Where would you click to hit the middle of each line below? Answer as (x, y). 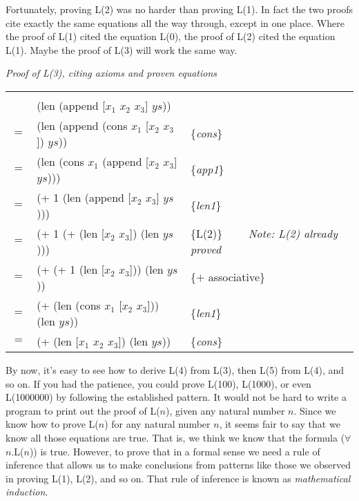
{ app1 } (207, 169)
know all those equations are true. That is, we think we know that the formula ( (175, 437)
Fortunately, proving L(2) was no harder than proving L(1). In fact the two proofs (179, 9)
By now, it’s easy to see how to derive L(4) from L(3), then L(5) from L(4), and (175, 369)
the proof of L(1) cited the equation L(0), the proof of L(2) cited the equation (171, 36)
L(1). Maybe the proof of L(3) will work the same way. (122, 49)
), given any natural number (225, 410)
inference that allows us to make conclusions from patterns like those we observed (178, 465)
